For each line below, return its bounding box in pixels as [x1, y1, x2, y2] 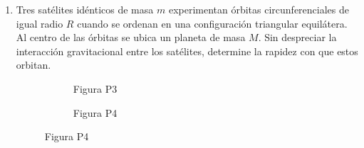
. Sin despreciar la [258, 30, 337, 45]
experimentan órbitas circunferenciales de [168, 2, 350, 16]
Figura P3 [73, 81, 118, 96]
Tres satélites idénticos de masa [16, 2, 154, 16]
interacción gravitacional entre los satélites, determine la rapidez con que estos [16, 43, 358, 58]
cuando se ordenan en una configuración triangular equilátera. [77, 16, 348, 30]
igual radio [16, 16, 63, 30]
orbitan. [16, 57, 51, 72]
